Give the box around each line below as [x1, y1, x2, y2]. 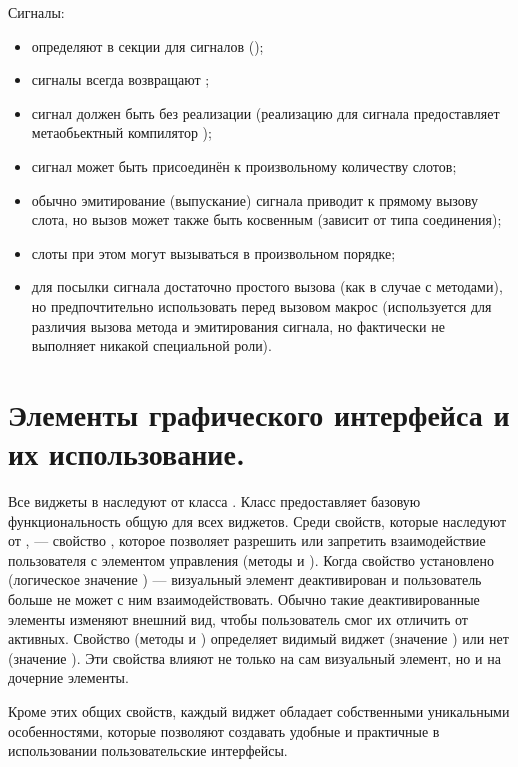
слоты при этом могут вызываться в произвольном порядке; [31, 242, 396, 263]
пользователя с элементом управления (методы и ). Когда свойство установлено [8, 549, 494, 570]
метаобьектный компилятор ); [31, 122, 212, 143]
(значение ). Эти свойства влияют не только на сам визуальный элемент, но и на [8, 647, 501, 668]
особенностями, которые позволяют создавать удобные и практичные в [8, 720, 440, 741]
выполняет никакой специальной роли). [31, 335, 272, 356]
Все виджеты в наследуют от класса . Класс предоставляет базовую [8, 491, 421, 512]
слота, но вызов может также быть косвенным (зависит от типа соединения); [31, 209, 502, 230]
